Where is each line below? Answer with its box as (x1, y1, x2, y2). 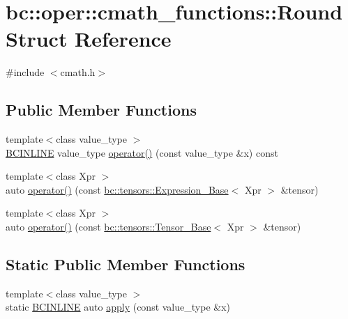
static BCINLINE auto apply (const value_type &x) (6, 299, 230, 314)
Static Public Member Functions (6, 254, 245, 275)
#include (6, 65, 45, 79)
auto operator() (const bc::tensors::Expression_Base (6, 182, 229, 196)
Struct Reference (6, 24, 172, 53)
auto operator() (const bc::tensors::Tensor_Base (6, 219, 211, 234)
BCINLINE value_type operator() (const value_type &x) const (6, 145, 278, 159)
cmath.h (60, 65, 96, 79)
